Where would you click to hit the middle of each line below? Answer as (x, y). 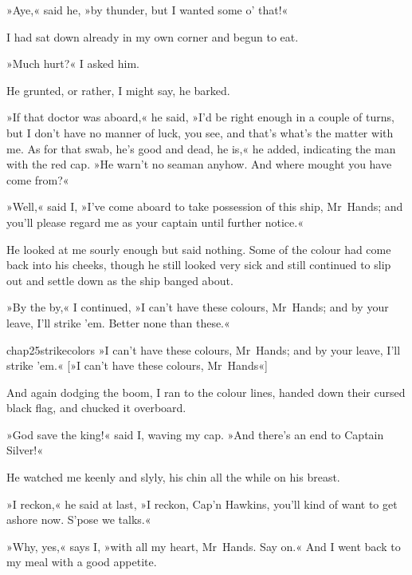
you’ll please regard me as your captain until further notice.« (155, 222)
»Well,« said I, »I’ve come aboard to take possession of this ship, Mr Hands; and (205, 206)
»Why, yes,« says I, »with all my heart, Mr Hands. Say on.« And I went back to (204, 546)
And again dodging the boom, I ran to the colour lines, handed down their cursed (206, 392)
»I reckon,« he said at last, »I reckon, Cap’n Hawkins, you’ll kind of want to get (202, 504)
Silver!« (25, 450)
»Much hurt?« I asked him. (73, 63)
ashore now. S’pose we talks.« (79, 519)
